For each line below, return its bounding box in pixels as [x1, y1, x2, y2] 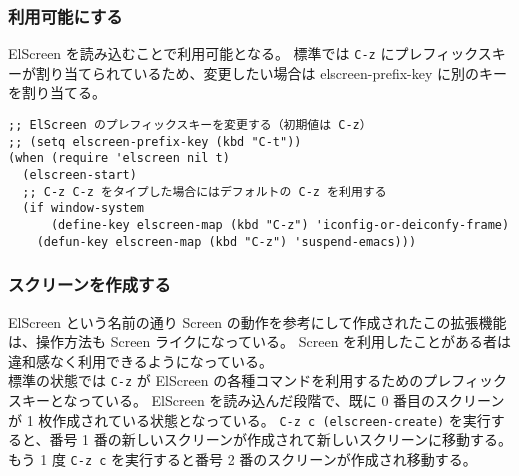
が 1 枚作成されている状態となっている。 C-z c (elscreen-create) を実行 [8, 409, 491, 430]
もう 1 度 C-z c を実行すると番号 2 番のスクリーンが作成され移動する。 [8, 448, 477, 469]
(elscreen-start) [22, 168, 137, 183]
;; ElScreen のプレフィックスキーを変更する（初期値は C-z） [8, 118, 372, 133]
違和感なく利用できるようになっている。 [8, 350, 274, 371]
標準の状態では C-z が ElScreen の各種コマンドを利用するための [8, 370, 424, 391]
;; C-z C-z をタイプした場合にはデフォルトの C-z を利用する [22, 184, 387, 199]
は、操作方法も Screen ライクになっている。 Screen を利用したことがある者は [8, 331, 512, 352]
